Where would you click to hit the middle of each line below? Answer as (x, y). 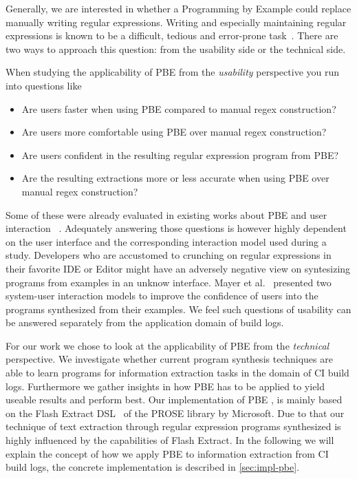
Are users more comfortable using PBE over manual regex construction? (174, 132)
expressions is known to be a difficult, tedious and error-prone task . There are (172, 35)
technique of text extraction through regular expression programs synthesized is (173, 426)
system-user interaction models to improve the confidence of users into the (162, 296)
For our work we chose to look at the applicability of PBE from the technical (167, 345)
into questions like (44, 85)
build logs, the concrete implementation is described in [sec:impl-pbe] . (153, 467)
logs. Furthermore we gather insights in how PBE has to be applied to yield (165, 386)
